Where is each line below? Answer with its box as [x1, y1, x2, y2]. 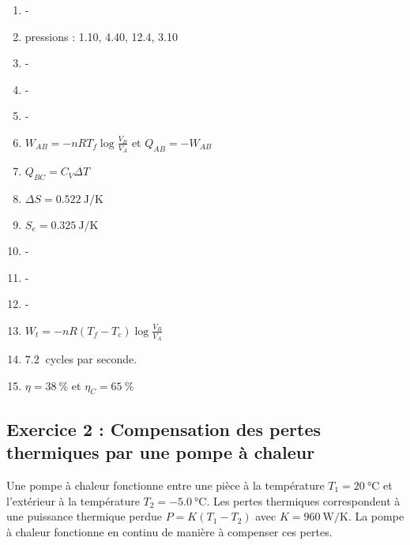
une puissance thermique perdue [6, 508, 163, 524]
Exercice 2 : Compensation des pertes [6, 416, 322, 441]
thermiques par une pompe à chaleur [6, 440, 315, 464]
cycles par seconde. [45, 351, 137, 367]
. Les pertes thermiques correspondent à [206, 492, 401, 509]
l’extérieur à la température [6, 492, 140, 509]
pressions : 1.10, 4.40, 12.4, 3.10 [24, 28, 178, 44]
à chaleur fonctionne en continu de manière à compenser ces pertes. [6, 523, 333, 539]
